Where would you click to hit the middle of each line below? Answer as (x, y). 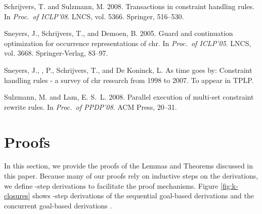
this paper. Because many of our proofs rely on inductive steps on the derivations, (131, 176)
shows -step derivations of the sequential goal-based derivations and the (143, 196)
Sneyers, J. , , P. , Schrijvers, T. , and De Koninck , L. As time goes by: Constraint (128, 70)
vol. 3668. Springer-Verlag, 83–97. (56, 53)
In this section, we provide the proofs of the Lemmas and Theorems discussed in (129, 166)
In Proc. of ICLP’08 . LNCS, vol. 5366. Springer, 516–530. (94, 16)
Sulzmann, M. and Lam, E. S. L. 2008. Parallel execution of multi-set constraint (129, 97)
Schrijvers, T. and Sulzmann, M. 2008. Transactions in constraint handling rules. (129, 6)
